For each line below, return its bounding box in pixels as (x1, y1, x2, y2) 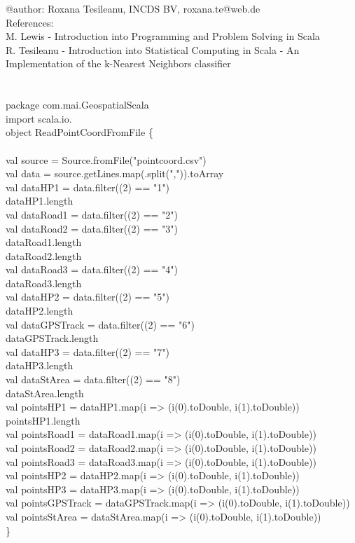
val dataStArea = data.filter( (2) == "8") (6, 372, 181, 387)
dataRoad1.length (6, 235, 82, 249)
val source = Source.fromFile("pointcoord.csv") (6, 152, 207, 167)
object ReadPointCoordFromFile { (6, 125, 153, 139)
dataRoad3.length (6, 275, 82, 290)
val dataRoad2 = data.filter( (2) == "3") (6, 221, 179, 235)
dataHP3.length (6, 358, 74, 373)
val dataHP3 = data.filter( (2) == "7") (6, 344, 169, 359)
